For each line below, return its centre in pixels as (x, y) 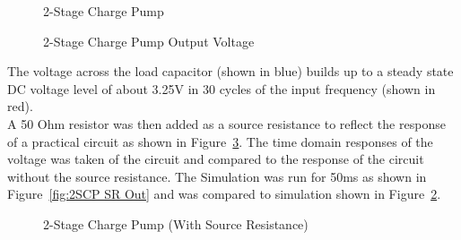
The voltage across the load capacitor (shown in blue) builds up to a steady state (230, 71)
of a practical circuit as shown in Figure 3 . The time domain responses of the (220, 141)
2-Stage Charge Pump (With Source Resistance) (176, 223)
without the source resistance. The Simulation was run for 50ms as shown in (217, 176)
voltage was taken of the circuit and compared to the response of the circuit (216, 159)
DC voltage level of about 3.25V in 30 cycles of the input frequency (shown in (222, 88)
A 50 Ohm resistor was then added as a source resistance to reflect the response (226, 123)
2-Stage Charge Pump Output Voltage (149, 41)
